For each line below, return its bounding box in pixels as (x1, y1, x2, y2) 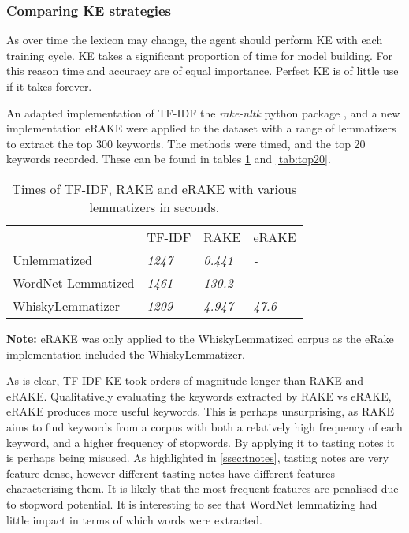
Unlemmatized (13, 250, 92, 269)
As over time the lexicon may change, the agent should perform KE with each (6, 32, 383, 48)
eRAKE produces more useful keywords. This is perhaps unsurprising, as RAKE (6, 403, 395, 419)
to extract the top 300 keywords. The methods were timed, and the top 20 (6, 135, 366, 151)
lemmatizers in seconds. (89, 197, 220, 216)
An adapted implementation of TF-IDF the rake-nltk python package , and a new (6, 104, 400, 121)
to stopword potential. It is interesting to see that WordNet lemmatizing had (6, 495, 377, 512)
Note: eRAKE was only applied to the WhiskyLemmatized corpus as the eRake (6, 330, 394, 346)
